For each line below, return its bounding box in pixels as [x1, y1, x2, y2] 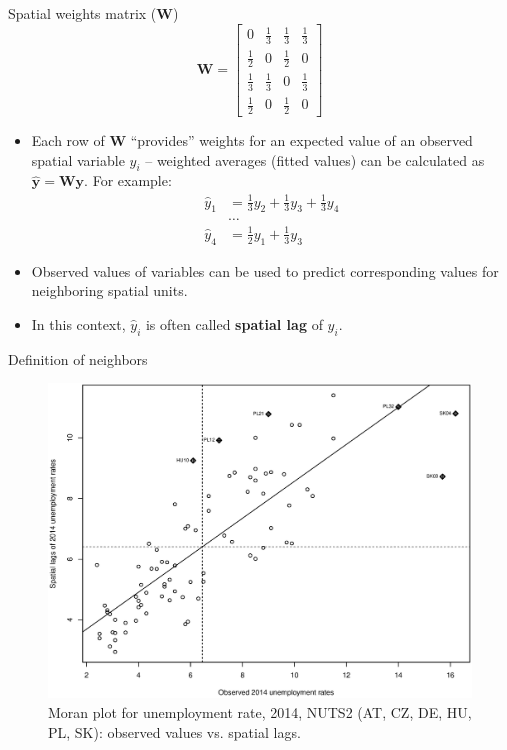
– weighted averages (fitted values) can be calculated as [145, 149, 485, 170]
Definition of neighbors [8, 348, 148, 369]
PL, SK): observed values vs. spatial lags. [48, 721, 301, 742]
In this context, [31, 313, 126, 334]
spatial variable [31, 149, 125, 170]
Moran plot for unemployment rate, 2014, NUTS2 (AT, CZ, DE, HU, [48, 702, 472, 723]
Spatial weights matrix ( [8, 3, 157, 23]
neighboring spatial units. [31, 280, 188, 301]
